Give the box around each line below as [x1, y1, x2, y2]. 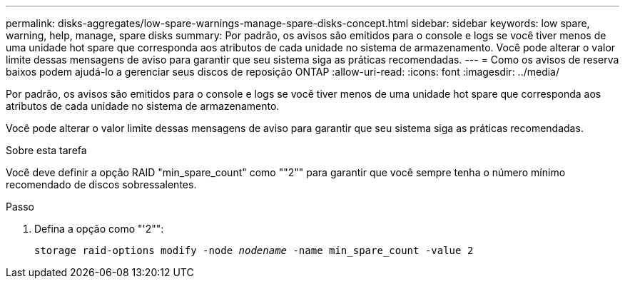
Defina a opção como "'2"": [34, 223, 164, 235]
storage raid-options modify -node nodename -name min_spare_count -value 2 [34, 245, 474, 256]
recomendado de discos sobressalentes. [6, 178, 197, 191]
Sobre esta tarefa [6, 144, 87, 156]
